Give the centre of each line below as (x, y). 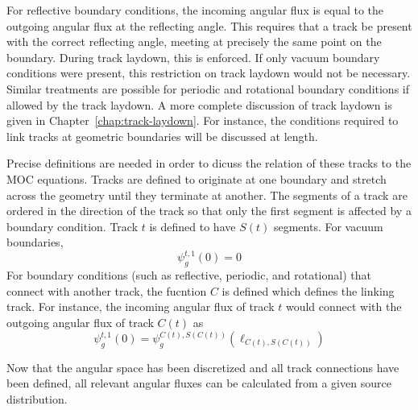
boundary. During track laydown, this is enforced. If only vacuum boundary (193, 57)
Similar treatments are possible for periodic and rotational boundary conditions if (208, 88)
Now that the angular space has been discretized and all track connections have (203, 367)
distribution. (37, 399)
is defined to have (192, 226)
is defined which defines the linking (308, 290)
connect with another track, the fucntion (107, 290)
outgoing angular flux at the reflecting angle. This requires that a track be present (209, 25)
